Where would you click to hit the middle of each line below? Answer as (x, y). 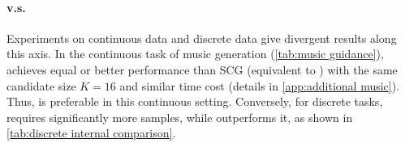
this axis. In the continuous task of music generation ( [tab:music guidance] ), (195, 54)
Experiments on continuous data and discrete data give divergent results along (202, 38)
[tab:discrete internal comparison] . (91, 133)
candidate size (41, 85)
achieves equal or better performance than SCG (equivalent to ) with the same (202, 69)
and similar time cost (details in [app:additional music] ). (260, 85)
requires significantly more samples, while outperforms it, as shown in (180, 117)
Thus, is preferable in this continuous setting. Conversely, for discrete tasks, (195, 101)
